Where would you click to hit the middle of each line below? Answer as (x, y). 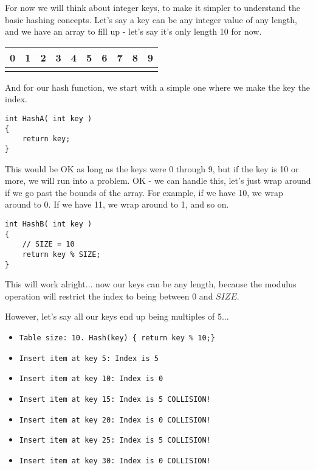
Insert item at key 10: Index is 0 (91, 379)
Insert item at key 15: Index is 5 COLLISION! (115, 399)
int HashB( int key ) (49, 224)
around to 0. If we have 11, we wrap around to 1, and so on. (117, 204)
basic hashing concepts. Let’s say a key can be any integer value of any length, (151, 19)
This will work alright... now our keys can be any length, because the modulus (151, 284)
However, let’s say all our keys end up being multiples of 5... (117, 316)
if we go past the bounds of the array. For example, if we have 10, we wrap (144, 192)
